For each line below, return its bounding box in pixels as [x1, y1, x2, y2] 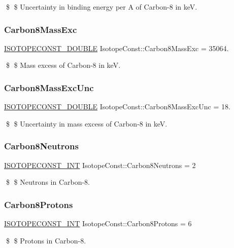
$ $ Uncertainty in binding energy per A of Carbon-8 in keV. [6, 2, 197, 12]
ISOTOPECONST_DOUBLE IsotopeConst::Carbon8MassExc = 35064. [4, 43, 229, 53]
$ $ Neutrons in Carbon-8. [6, 177, 90, 187]
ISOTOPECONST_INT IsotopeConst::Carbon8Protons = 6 [4, 218, 192, 229]
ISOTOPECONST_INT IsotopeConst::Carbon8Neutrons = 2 [4, 159, 196, 170]
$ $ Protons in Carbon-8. [6, 235, 86, 245]
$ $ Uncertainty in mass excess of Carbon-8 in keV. [6, 118, 168, 129]
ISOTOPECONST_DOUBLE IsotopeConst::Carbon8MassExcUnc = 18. [4, 101, 230, 112]
